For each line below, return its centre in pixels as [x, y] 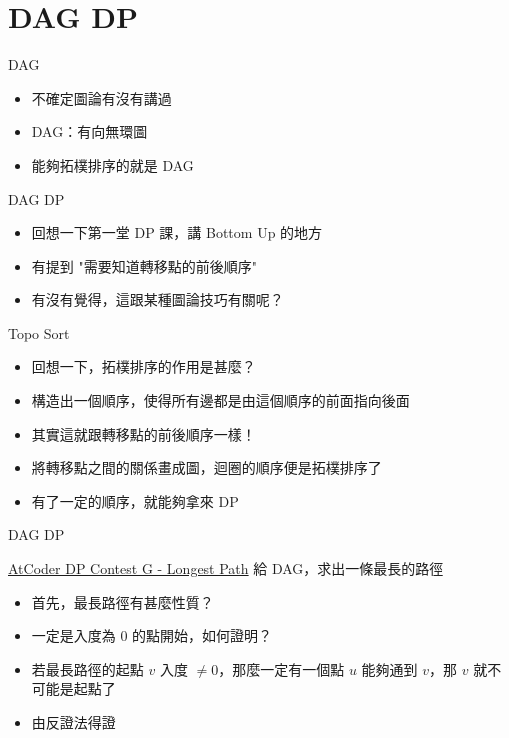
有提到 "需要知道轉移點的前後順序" [144, 265]
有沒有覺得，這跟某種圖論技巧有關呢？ [157, 299]
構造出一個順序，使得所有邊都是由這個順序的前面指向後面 [220, 400]
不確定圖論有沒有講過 [101, 97]
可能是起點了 [73, 688]
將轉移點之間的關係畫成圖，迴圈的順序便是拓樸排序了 [206, 467]
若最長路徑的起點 [87, 668]
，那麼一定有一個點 [281, 668]
